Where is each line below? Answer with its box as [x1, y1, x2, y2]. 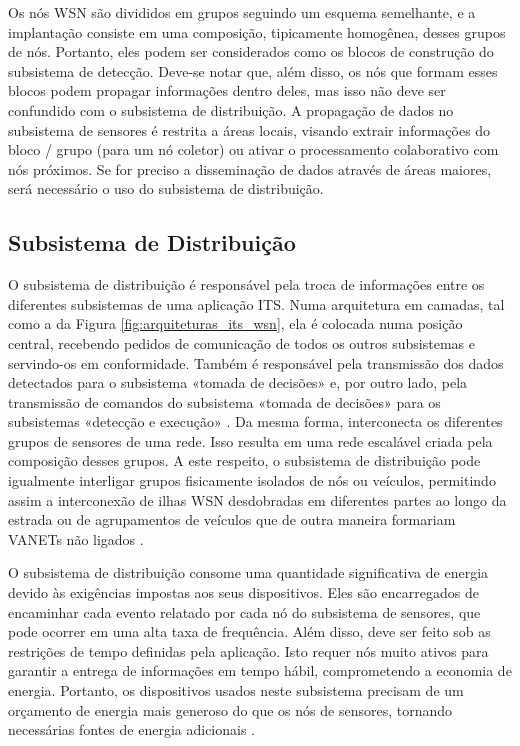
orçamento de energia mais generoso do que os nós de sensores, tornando [8, 699, 453, 720]
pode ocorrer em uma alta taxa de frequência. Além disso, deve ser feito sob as [8, 621, 491, 642]
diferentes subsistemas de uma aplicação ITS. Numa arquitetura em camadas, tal [8, 293, 505, 314]
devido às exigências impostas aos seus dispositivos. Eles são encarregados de [8, 582, 479, 603]
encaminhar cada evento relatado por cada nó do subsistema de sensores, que [8, 601, 481, 622]
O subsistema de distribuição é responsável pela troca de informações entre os [8, 274, 485, 295]
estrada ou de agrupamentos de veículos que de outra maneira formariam [8, 509, 456, 530]
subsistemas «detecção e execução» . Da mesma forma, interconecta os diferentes [8, 411, 503, 432]
